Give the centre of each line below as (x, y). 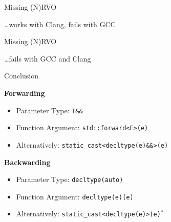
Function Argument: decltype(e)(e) (75, 196)
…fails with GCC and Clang (48, 58)
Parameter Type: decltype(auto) (70, 179)
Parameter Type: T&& (49, 110)
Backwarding (27, 162)
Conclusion (21, 76)
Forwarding (25, 93)
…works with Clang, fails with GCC (60, 24)
